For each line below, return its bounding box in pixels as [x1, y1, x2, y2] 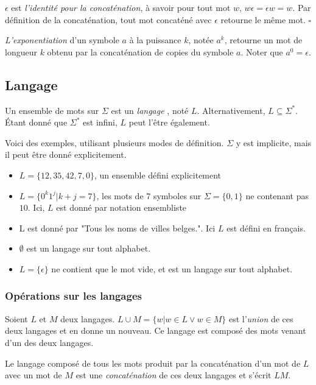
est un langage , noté [111, 104, 189, 116]
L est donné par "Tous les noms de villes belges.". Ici [19, 221, 216, 234]
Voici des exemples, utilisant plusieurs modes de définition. [5, 136, 224, 149]
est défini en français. [226, 221, 306, 234]
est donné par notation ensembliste [56, 201, 187, 214]
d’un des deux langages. [5, 336, 94, 348]
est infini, [83, 116, 118, 129]
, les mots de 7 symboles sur [96, 189, 202, 202]
